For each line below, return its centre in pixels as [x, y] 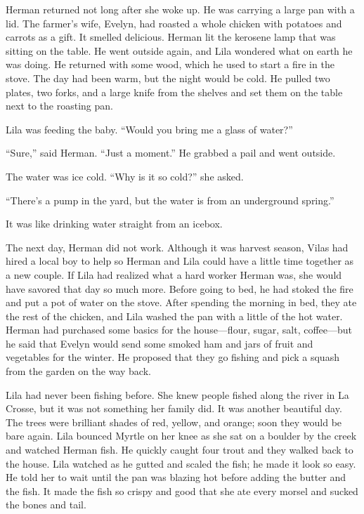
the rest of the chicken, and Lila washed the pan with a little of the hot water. [174, 316]
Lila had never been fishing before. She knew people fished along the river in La [177, 394]
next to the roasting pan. [59, 106]
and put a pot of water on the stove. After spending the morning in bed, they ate [181, 302]
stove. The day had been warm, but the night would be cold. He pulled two [168, 78]
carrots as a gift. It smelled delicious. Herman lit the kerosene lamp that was [171, 37]
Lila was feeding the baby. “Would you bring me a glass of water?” [149, 129]
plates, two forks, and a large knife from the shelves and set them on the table [174, 92]
